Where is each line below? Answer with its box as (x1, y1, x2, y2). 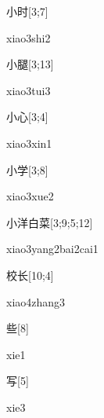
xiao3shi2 (6, 29, 51, 46)
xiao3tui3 (6, 82, 51, 98)
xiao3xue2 (6, 188, 54, 204)
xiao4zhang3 (6, 293, 66, 310)
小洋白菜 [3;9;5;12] (6, 214, 93, 230)
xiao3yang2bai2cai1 (6, 240, 99, 257)
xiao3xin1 (6, 134, 52, 151)
